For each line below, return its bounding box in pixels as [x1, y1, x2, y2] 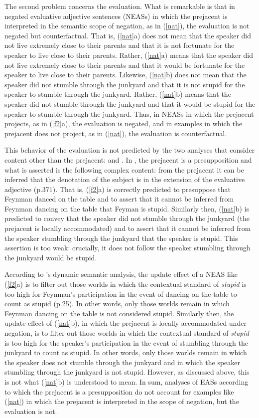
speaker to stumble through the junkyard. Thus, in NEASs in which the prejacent [4, 108, 254, 119]
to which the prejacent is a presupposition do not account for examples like [4, 386, 234, 397]
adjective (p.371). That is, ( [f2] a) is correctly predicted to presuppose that [4, 184, 231, 194]
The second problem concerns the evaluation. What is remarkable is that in [4, 1, 235, 11]
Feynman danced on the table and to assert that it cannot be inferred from [4, 194, 234, 204]
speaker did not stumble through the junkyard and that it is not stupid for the [4, 79, 245, 89]
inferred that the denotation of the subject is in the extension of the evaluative [4, 174, 245, 185]
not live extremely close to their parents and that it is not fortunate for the [4, 40, 235, 50]
